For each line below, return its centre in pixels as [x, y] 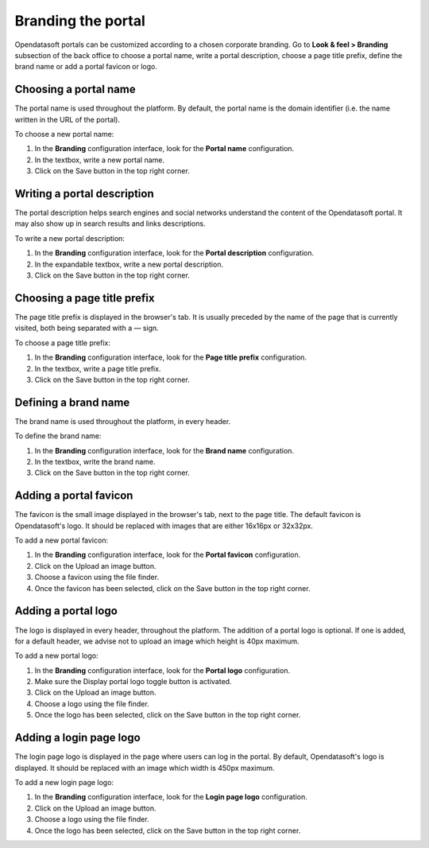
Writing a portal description [84, 194]
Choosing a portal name [75, 89]
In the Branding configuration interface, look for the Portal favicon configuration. [168, 555]
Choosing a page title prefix [85, 298]
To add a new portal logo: [56, 655]
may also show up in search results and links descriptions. [110, 224]
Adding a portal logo [66, 611]
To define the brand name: [58, 436]
